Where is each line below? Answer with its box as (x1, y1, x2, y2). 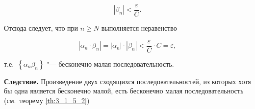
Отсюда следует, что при (4, 23, 78, 33)
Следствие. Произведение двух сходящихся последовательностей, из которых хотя (4, 76, 251, 86)
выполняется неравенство (101, 23, 177, 33)
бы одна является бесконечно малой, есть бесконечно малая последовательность (4, 86, 244, 96)
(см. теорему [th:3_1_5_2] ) (4, 95, 90, 105)
